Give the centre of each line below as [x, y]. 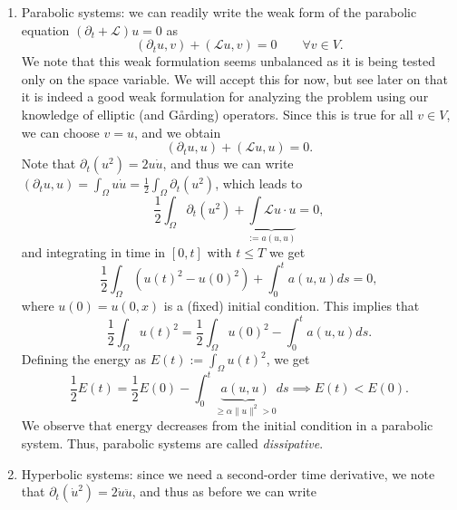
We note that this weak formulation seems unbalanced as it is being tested [228, 61]
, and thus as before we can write [224, 491]
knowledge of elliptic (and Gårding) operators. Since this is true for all [217, 114]
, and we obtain [177, 132]
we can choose [60, 132]
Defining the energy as [83, 359]
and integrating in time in [93, 252]
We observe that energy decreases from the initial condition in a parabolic [227, 425]
